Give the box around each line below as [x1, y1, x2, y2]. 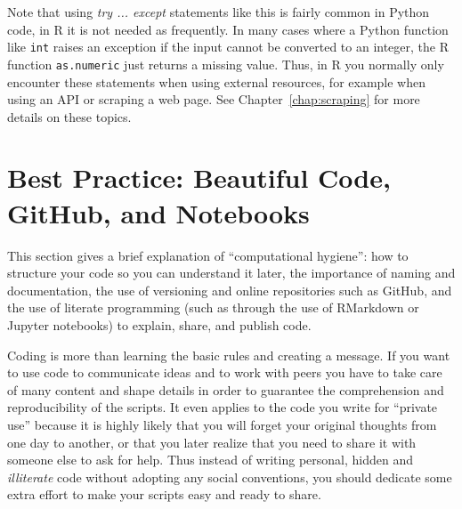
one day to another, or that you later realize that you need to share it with [7, 432, 417, 451]
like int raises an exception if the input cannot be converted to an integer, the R [7, 37, 449, 56]
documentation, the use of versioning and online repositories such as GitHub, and [7, 280, 452, 299]
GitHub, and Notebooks [7, 194, 310, 230]
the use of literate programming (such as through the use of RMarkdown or [7, 298, 419, 317]
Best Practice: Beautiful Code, [7, 159, 391, 196]
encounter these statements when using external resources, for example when [7, 72, 426, 91]
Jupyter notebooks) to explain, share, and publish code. [7, 315, 312, 334]
